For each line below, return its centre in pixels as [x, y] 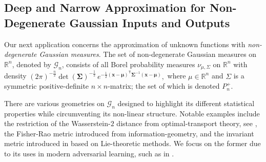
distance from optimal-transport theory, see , [187, 123]
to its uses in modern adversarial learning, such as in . [89, 153]
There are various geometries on [54, 103]
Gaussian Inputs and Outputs [150, 22]
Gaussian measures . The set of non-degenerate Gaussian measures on [148, 54]
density [15, 76]
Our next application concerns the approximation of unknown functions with [125, 44]
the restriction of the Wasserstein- [57, 123]
